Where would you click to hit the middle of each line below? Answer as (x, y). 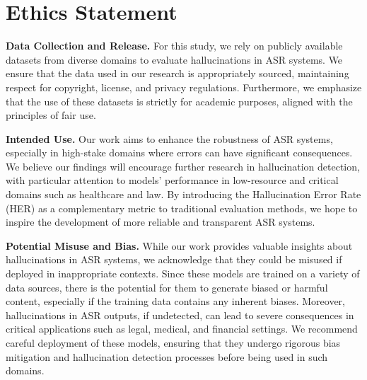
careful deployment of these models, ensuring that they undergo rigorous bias (173, 342)
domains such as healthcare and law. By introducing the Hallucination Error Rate (183, 194)
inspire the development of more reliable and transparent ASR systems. (161, 222)
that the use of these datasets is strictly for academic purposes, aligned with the (179, 101)
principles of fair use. (51, 115)
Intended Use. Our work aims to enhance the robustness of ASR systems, (169, 138)
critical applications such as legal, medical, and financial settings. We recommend (182, 329)
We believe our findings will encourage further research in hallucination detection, (183, 166)
